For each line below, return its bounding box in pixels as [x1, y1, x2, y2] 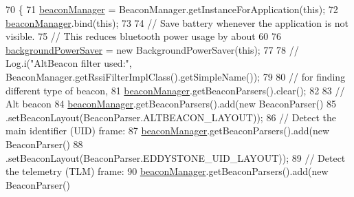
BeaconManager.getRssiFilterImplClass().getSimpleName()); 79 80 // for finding [5, 69, 346, 83]
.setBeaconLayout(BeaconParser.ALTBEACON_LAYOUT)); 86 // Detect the [5, 110, 337, 124]
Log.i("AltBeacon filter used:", [5, 56, 132, 70]
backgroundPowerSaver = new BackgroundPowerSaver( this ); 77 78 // [5, 42, 299, 56]
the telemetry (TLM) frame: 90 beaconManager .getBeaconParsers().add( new [5, 164, 329, 178]
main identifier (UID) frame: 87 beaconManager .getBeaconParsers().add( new [5, 123, 330, 138]
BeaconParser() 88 [5, 136, 83, 151]
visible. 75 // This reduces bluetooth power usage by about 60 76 [5, 29, 281, 43]
